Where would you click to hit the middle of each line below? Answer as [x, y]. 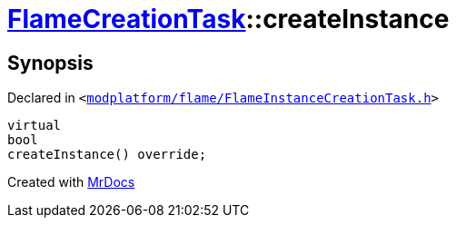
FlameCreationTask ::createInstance [228, 19]
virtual [35, 126]
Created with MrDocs [71, 182]
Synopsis [50, 63]
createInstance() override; [107, 155]
